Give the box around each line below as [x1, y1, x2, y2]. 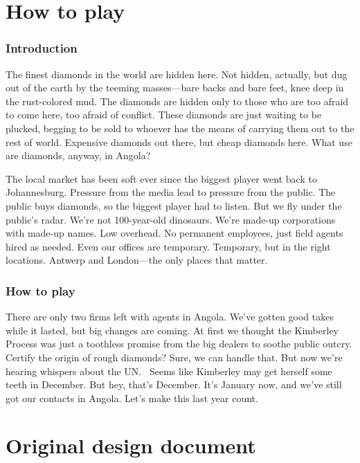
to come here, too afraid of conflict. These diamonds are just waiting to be [6, 107, 322, 122]
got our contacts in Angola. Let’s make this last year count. [6, 390, 258, 405]
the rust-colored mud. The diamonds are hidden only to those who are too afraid [6, 93, 349, 108]
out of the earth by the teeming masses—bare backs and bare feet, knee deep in [6, 80, 344, 95]
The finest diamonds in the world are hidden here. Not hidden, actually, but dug [6, 66, 348, 81]
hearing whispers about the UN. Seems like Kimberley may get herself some [6, 363, 332, 378]
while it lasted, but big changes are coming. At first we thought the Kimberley [6, 323, 339, 337]
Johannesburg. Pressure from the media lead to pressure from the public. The [6, 185, 336, 199]
